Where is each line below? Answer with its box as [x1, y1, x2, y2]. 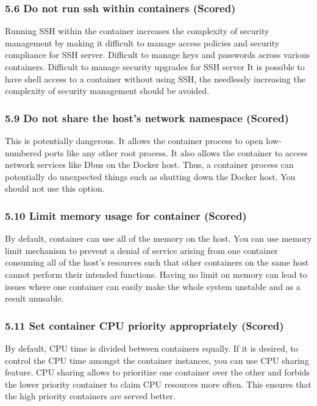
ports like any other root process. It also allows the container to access [44, 146, 308, 159]
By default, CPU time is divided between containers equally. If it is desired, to [5, 341, 298, 354]
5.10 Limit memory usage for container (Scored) [5, 208, 247, 223]
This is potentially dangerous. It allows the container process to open [5, 134, 263, 147]
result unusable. [5, 292, 64, 305]
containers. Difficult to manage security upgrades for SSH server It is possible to [5, 60, 305, 73]
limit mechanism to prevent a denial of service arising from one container [5, 244, 278, 256]
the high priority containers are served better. [5, 390, 176, 402]
